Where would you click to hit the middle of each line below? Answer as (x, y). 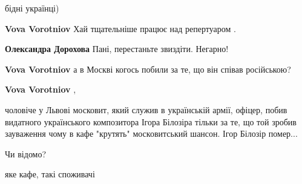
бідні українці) (32, 8)
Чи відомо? (26, 153)
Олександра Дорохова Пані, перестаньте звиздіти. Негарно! (117, 49)
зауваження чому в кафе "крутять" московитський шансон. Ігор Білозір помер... (151, 133)
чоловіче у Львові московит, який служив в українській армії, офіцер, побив (146, 109)
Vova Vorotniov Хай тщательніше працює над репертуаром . (120, 28)
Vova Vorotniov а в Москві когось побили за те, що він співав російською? (148, 69)
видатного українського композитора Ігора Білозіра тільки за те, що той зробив (151, 121)
